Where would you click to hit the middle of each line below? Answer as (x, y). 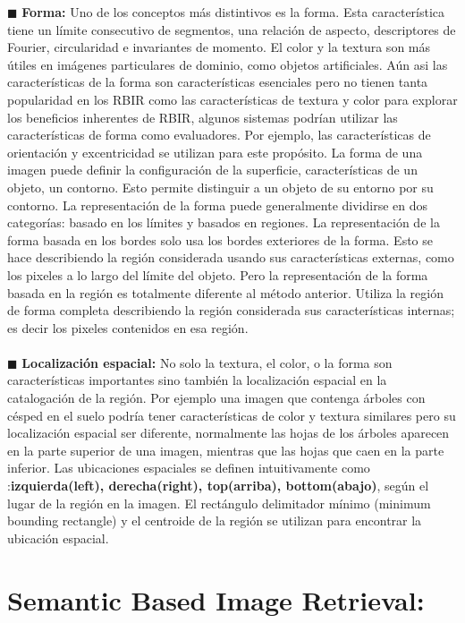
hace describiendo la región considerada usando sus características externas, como (231, 257)
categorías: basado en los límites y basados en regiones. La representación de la (224, 222)
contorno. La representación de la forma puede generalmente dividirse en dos (218, 205)
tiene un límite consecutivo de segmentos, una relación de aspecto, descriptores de (232, 29)
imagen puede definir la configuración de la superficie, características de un (212, 170)
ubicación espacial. (58, 538)
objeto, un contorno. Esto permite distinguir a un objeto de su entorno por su (220, 187)
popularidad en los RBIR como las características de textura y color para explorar (232, 99)
